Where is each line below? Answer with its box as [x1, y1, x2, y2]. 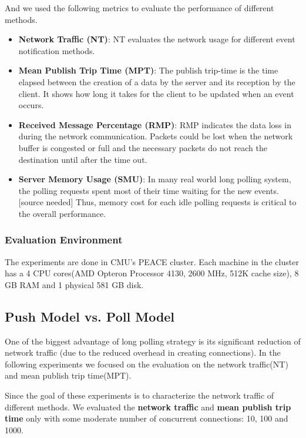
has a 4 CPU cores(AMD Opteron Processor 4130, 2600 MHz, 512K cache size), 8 [5, 267, 299, 279]
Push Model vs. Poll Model [5, 307, 175, 325]
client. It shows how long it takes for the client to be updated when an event [18, 87, 294, 99]
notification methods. [18, 44, 95, 56]
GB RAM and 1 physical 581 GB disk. [5, 278, 144, 290]
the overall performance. [18, 207, 106, 219]
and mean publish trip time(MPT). [5, 369, 132, 382]
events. [254, 184, 279, 196]
